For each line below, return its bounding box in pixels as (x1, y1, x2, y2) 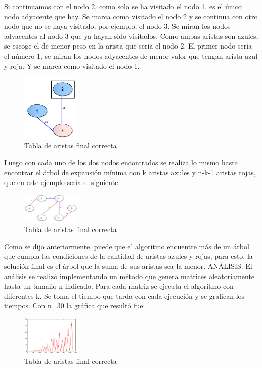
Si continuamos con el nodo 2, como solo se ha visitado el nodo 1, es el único (4, 1, 242, 11)
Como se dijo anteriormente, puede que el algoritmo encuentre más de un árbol (4, 241, 249, 251)
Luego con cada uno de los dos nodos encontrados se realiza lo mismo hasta (4, 157, 238, 168)
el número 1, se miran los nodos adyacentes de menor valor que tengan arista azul (4, 50, 258, 61)
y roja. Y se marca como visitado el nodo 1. (4, 60, 140, 71)
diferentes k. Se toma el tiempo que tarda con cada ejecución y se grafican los (4, 290, 245, 301)
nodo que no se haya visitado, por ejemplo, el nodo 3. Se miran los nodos (4, 21, 231, 31)
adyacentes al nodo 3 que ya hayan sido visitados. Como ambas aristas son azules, (4, 30, 258, 41)
